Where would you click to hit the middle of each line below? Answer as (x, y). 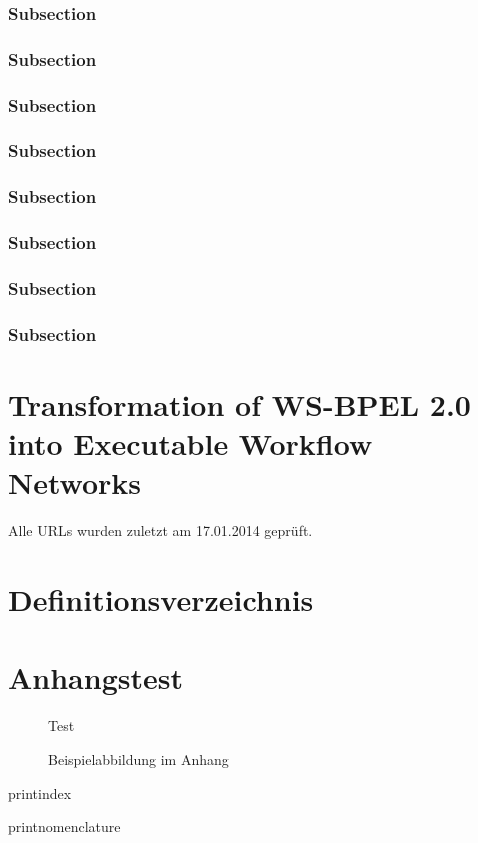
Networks (75, 482)
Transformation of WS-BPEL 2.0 (239, 403)
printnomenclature (64, 826)
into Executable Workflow (190, 443)
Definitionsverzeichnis (161, 599)
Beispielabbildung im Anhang (138, 758)
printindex (40, 792)
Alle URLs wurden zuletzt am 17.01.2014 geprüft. (160, 530)
